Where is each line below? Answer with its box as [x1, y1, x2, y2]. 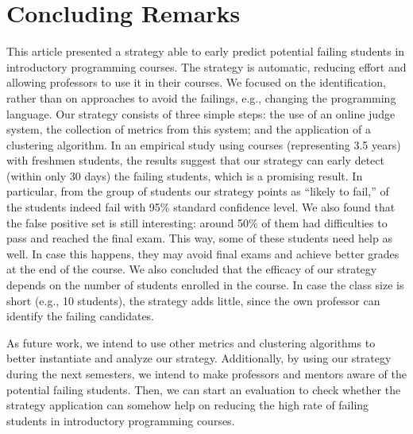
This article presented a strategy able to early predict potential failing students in [6, 43, 405, 60]
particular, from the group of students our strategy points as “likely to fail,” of [6, 183, 389, 200]
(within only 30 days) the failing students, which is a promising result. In [6, 167, 363, 184]
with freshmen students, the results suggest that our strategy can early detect [6, 152, 384, 169]
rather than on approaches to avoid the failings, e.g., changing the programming [6, 89, 396, 106]
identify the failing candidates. [6, 308, 155, 324]
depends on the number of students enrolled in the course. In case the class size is [6, 277, 404, 293]
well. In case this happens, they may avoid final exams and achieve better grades [6, 245, 399, 262]
